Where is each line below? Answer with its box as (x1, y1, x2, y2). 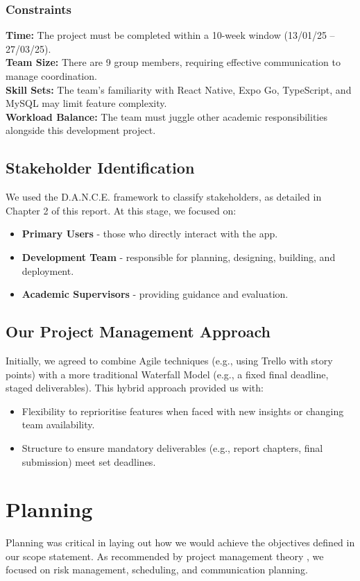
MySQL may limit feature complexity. (6, 96, 167, 110)
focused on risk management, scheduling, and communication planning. (6, 562, 308, 577)
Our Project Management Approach (6, 321, 271, 342)
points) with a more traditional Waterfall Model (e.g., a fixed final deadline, (6, 367, 329, 381)
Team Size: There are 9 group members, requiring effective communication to (6, 55, 341, 69)
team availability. (22, 417, 95, 432)
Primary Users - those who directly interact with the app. (22, 226, 278, 241)
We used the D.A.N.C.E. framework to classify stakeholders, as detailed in (6, 190, 322, 204)
